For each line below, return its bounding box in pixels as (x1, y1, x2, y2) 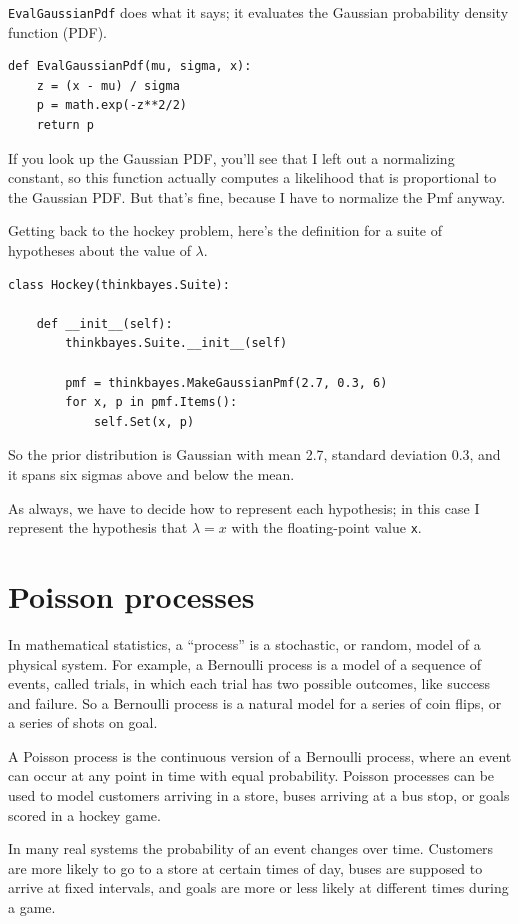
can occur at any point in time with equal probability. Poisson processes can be (8, 765, 495, 786)
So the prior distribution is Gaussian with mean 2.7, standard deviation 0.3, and (8, 444, 501, 465)
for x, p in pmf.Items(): (65, 395, 238, 410)
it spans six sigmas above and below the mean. (8, 463, 295, 484)
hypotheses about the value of (8, 240, 191, 260)
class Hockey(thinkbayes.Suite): (8, 277, 230, 292)
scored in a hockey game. (8, 804, 161, 825)
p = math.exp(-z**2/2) (36, 98, 187, 113)
